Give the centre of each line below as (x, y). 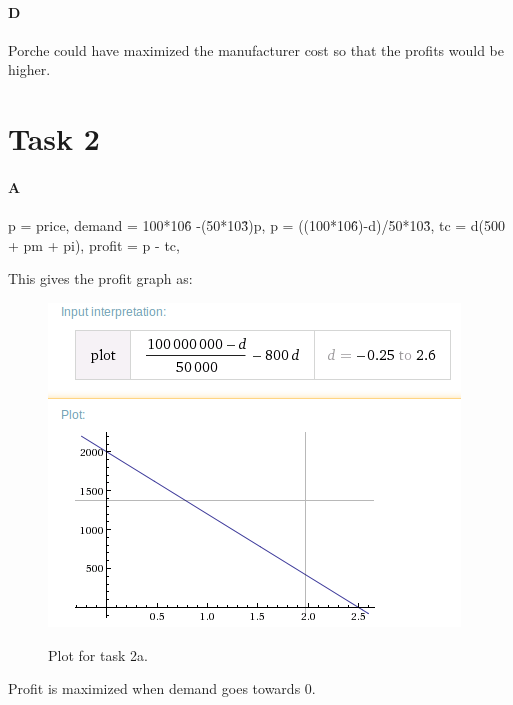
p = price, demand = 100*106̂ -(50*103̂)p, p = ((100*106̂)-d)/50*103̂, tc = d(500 (257, 225)
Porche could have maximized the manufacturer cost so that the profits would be (256, 49)
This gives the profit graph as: (100, 278)
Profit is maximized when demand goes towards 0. (162, 688)
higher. (29, 69)
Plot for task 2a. (98, 654)
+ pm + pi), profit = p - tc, (94, 244)
